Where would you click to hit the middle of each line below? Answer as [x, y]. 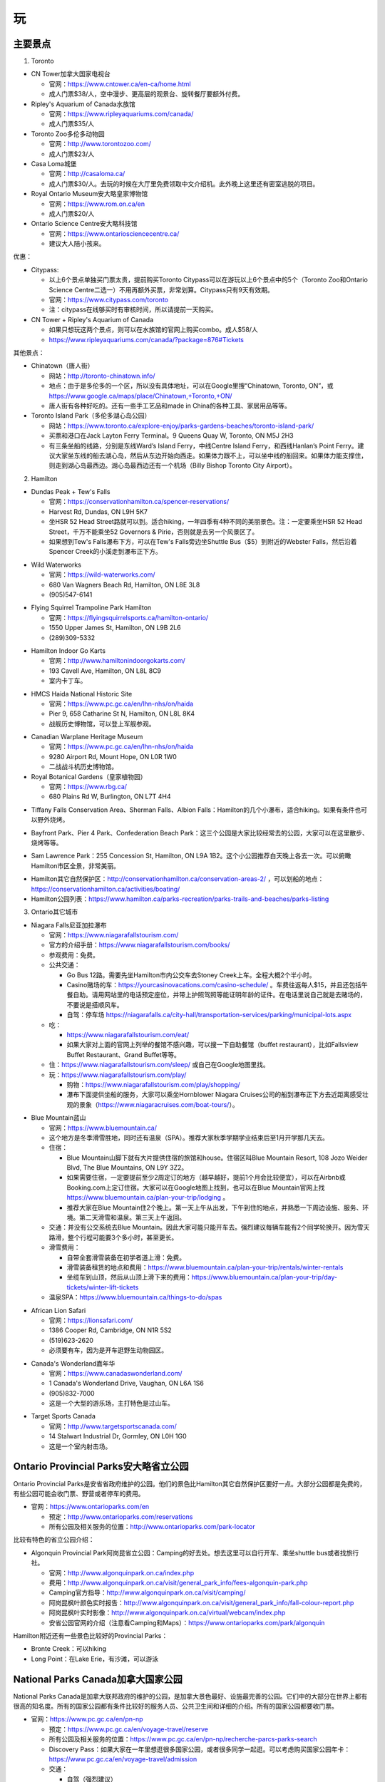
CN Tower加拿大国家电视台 [71, 74]
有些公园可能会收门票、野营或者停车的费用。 [79, 1493]
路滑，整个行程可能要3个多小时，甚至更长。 [113, 1237]
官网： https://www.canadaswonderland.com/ [115, 1373]
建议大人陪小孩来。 [77, 244]
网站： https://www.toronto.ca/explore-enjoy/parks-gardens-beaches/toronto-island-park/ [181, 426]
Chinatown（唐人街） [62, 366]
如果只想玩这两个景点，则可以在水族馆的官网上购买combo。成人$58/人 [153, 330]
